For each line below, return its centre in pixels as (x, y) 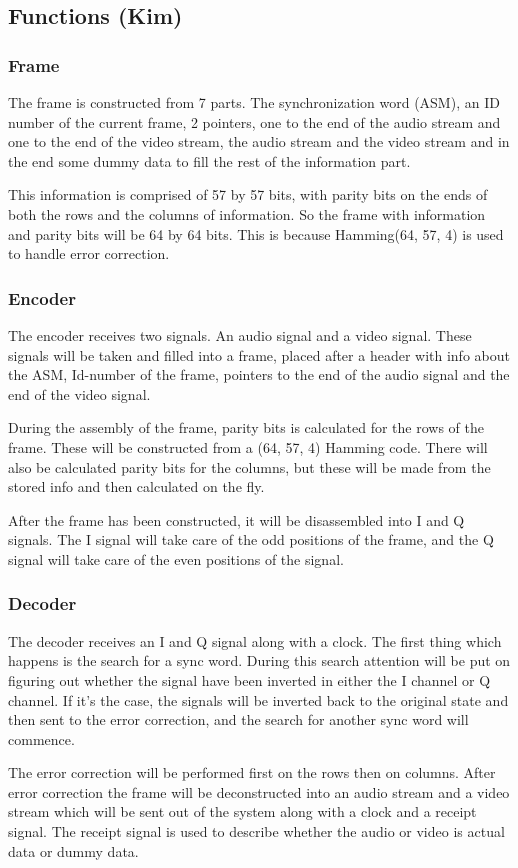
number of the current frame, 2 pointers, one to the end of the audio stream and (254, 121)
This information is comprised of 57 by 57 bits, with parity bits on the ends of (248, 194)
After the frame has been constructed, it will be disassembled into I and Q (236, 519)
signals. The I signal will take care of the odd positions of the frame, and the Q (251, 539)
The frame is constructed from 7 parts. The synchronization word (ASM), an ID (254, 102)
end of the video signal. (79, 393)
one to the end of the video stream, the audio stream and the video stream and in (259, 141)
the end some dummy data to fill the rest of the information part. (209, 160)
